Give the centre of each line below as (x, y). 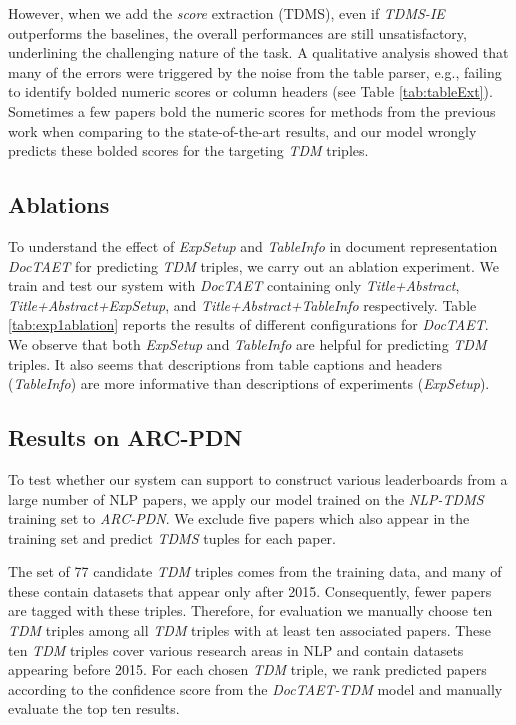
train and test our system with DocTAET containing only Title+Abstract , (234, 285)
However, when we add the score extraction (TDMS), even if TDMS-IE (226, 13)
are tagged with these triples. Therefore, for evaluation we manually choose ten (250, 610)
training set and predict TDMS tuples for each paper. (172, 537)
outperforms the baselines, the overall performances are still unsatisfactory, (237, 32)
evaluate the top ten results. (94, 708)
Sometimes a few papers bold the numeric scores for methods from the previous (252, 110)
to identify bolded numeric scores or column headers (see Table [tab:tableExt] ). (250, 91)
